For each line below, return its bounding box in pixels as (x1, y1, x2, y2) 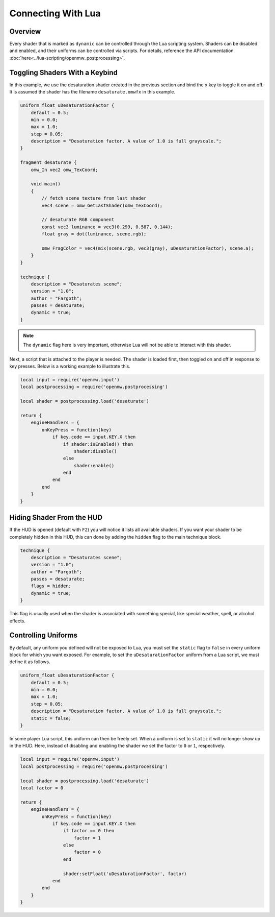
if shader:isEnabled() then (63, 441, 133, 447)
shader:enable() (74, 463, 115, 468)
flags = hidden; (31, 583, 71, 589)
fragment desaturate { (20, 160, 77, 165)
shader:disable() (74, 448, 117, 454)
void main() (31, 181, 61, 187)
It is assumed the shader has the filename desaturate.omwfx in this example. (9, 89, 176, 95)
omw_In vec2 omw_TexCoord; (31, 166, 99, 173)
